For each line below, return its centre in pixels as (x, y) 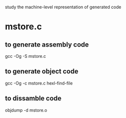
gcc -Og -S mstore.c (26, 56)
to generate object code (42, 72)
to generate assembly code (47, 44)
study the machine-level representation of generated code (63, 7)
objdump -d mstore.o (26, 110)
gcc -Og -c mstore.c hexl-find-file (39, 83)
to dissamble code (33, 98)
